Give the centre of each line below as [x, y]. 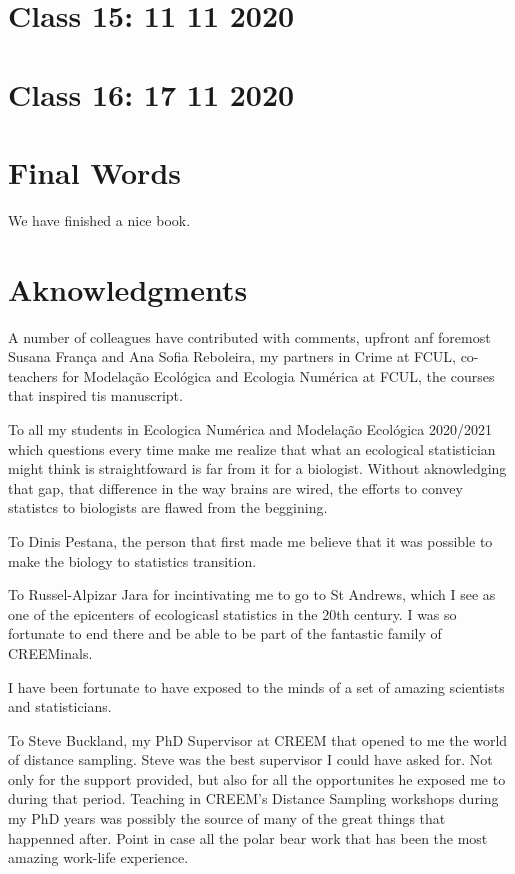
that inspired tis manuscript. [95, 395]
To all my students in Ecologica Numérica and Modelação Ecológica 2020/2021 [250, 428]
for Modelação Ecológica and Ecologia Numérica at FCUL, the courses [278, 375]
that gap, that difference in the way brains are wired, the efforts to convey [235, 487]
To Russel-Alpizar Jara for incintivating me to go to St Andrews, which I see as [252, 594]
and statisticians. [60, 706]
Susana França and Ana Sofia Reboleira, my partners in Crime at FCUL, [232, 356]
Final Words [94, 171]
